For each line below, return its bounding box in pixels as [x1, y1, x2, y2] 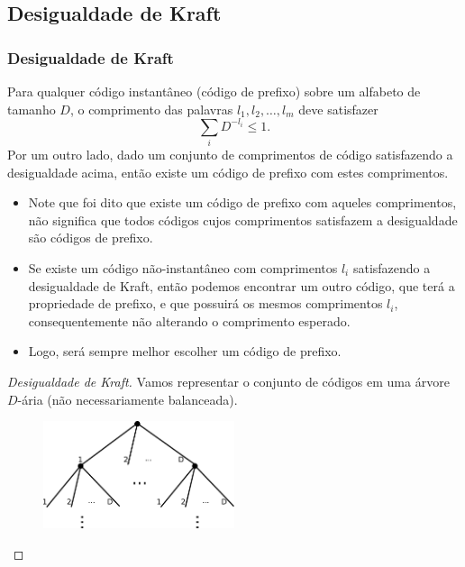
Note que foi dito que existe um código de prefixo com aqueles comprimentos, [28, 193, 457, 212]
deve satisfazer [298, 99, 378, 118]
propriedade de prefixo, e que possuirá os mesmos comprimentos [28, 294, 383, 313]
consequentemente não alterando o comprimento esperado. [28, 311, 351, 330]
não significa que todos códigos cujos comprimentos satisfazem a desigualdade [28, 210, 458, 229]
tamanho [7, 99, 56, 118]
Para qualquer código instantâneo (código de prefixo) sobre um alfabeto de [7, 82, 421, 100]
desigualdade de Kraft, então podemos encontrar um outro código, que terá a [28, 276, 455, 295]
